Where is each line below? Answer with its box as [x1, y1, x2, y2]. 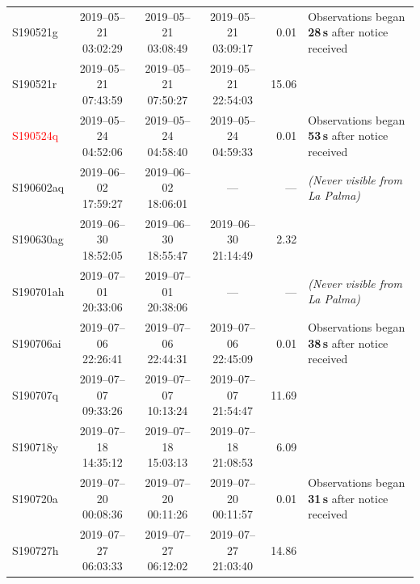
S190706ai [12, 334, 61, 351]
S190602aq [12, 179, 65, 196]
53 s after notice [308, 127, 388, 144]
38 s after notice [308, 334, 388, 351]
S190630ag [12, 231, 64, 248]
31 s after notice [308, 489, 388, 506]
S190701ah [12, 282, 65, 299]
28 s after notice [308, 23, 388, 40]
